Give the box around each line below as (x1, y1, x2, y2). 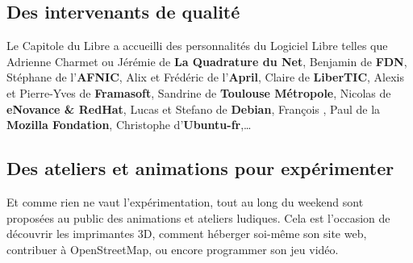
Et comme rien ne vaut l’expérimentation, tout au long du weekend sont (6, 193, 364, 210)
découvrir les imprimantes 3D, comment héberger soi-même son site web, (6, 225, 367, 242)
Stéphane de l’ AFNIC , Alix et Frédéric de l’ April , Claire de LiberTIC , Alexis (6, 69, 405, 86)
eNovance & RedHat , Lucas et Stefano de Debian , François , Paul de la (6, 100, 381, 117)
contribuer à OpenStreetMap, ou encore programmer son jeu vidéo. (6, 240, 339, 257)
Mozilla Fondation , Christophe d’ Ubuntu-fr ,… (6, 116, 252, 133)
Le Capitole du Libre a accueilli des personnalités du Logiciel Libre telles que (6, 37, 388, 54)
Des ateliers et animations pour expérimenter (6, 156, 394, 181)
